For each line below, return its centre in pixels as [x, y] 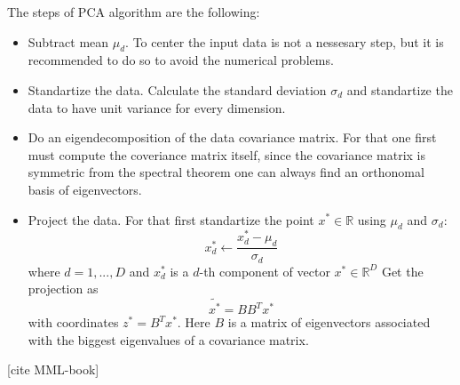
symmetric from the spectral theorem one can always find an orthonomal [226, 172]
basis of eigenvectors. [85, 189]
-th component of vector [265, 271]
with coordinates [73, 322]
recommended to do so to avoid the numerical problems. [181, 60]
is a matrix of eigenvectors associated [329, 322]
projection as [63, 289]
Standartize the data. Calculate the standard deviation [177, 89]
